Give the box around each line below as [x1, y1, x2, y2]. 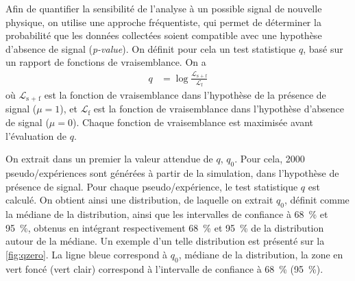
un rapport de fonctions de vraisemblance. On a [5, 55, 206, 69]
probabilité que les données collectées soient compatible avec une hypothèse [5, 28, 322, 42]
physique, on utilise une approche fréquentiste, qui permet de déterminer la [5, 14, 321, 29]
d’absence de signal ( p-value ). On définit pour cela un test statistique [5, 41, 296, 56]
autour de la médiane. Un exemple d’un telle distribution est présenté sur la [5, 234, 325, 248]
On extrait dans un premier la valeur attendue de [5, 151, 213, 166]
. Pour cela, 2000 [234, 151, 305, 166]
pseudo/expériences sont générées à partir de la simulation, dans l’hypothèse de [5, 165, 339, 180]
